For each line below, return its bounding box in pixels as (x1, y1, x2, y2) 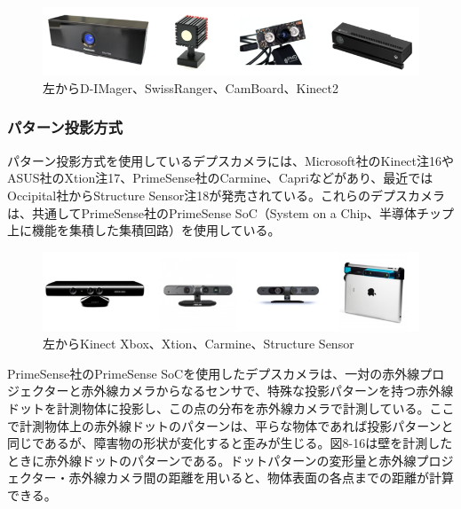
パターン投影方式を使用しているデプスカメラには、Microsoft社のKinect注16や (7, 151, 455, 169)
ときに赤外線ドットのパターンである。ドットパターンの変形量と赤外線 (7, 450, 417, 469)
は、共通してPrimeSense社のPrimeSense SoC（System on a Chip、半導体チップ (7, 203, 455, 222)
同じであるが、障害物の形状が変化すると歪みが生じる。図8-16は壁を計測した (7, 434, 453, 452)
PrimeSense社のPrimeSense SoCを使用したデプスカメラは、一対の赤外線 (7, 364, 420, 382)
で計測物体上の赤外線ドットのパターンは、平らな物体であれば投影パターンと (7, 416, 454, 435)
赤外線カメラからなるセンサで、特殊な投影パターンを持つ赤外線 (81, 381, 454, 400)
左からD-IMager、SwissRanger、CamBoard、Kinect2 (43, 78, 338, 97)
